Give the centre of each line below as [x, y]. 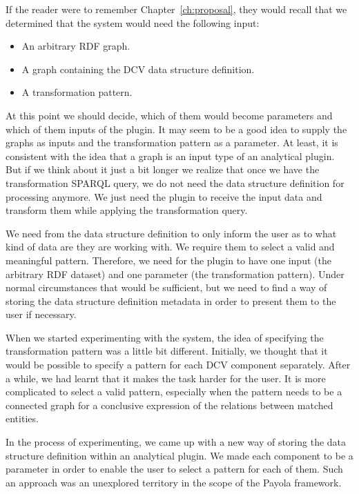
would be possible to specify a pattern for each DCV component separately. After [178, 365]
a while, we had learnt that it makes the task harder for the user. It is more [166, 378]
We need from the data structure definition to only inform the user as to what [171, 233]
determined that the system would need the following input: [133, 22]
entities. [22, 418]
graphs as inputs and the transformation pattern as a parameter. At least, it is [172, 142]
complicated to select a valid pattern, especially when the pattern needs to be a [174, 392]
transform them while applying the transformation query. [127, 210]
